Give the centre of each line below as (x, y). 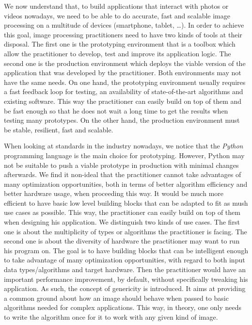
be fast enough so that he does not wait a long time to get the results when (116, 110)
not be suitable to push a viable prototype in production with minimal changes (121, 165)
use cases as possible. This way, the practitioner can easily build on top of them (122, 212)
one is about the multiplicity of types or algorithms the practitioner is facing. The (126, 231)
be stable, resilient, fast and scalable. (59, 129)
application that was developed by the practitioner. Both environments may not (123, 73)
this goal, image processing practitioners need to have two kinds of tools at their (123, 34)
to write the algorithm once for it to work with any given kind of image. (111, 317)
